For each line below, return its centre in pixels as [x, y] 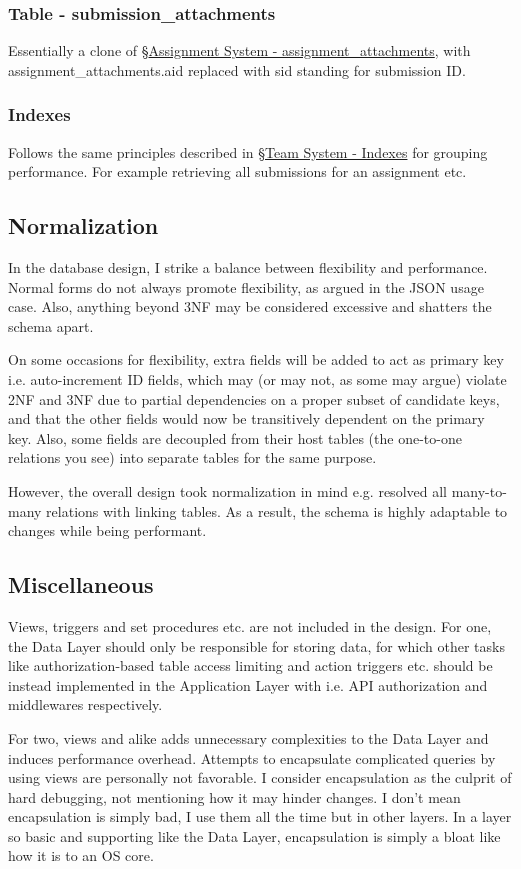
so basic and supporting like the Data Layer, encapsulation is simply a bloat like [254, 835]
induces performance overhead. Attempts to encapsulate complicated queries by [252, 757]
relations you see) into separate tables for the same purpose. [192, 457]
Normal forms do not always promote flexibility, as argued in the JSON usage [246, 286]
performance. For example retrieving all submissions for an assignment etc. [237, 171]
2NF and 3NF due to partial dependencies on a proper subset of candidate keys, [254, 398]
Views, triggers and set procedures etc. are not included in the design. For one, [250, 625]
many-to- [479, 490]
